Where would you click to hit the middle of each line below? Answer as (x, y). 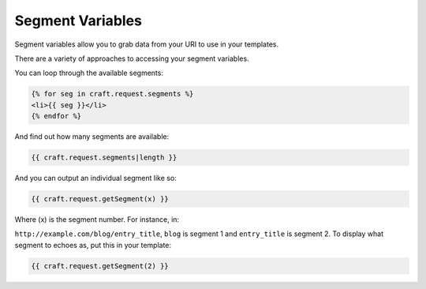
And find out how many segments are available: (92, 137)
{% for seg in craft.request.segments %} (112, 94)
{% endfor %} (56, 116)
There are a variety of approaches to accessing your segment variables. (132, 58)
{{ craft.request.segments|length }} (104, 158)
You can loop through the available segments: (89, 73)
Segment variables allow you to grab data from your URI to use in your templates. (147, 44)
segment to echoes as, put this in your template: (93, 245)
